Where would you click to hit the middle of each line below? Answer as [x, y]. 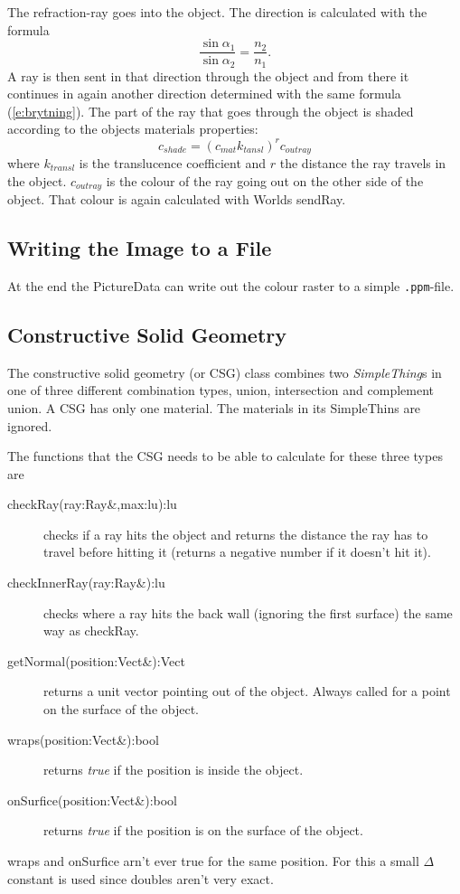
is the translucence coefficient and [173, 163]
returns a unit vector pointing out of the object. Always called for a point [247, 691]
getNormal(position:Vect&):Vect [96, 660]
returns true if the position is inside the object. [174, 770]
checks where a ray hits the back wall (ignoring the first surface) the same [248, 612]
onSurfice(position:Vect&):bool [93, 800]
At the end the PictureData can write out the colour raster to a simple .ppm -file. [231, 285]
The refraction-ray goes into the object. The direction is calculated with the [217, 12]
